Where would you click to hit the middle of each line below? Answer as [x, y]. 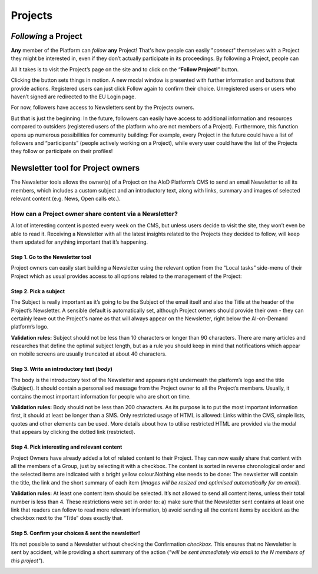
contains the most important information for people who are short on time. [101, 396]
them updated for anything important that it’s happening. [79, 242]
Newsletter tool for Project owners [75, 168]
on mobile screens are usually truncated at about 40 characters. [89, 354]
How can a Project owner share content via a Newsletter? [94, 214]
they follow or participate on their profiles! [62, 151]
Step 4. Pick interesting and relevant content [67, 447]
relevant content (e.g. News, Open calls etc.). [66, 199]
